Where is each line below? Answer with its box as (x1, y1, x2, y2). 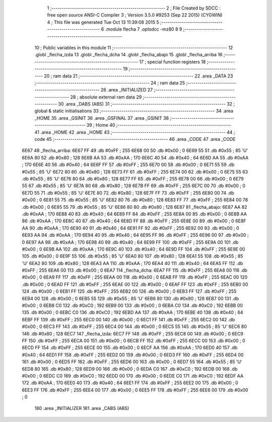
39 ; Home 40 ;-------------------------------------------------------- (86, 122, 232, 128)
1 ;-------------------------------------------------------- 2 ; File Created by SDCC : (47, 5, 221, 11)
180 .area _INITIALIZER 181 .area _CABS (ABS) (34, 405, 129, 411)
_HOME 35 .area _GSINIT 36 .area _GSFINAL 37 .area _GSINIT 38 (34, 115, 169, 121)
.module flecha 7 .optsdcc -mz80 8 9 (105, 26, 182, 32)
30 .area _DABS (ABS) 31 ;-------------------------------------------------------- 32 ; (58, 101, 235, 107)
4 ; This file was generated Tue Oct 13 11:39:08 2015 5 (47, 19, 160, 25)
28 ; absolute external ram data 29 (70, 94, 142, 100)
